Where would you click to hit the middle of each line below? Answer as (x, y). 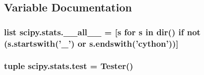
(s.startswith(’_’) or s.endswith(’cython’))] (91, 43)
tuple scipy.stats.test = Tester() (69, 66)
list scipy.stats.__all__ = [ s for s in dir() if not (102, 32)
